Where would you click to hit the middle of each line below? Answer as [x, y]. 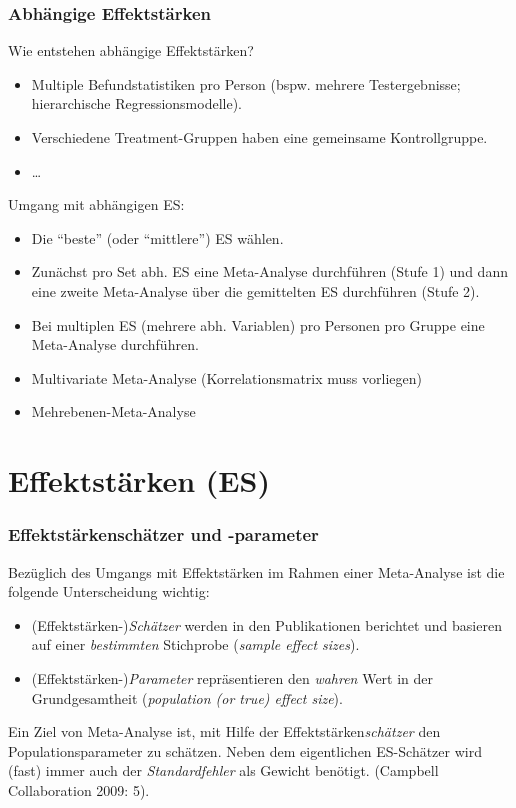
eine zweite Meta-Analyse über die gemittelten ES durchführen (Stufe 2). [255, 290]
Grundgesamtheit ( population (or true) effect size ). [187, 697]
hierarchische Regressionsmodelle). [137, 103]
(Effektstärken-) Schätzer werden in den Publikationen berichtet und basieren [266, 624]
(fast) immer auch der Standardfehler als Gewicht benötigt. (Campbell [223, 770]
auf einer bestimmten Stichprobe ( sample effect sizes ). [195, 644]
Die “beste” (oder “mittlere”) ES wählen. [157, 237]
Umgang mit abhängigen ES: [96, 204]
